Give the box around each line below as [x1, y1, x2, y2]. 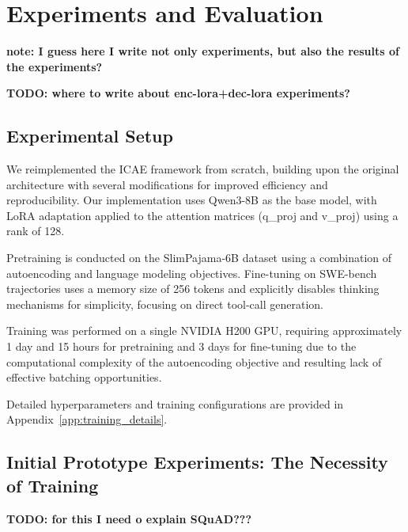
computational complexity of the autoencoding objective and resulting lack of [6, 353, 382, 370]
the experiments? [6, 58, 103, 74]
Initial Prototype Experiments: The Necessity [6, 450, 388, 474]
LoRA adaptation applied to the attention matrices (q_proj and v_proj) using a [6, 207, 399, 223]
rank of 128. [6, 222, 65, 239]
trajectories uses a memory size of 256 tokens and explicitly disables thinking [6, 280, 380, 297]
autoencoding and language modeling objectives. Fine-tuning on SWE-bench [6, 264, 377, 281]
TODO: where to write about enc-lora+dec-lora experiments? [6, 85, 350, 101]
